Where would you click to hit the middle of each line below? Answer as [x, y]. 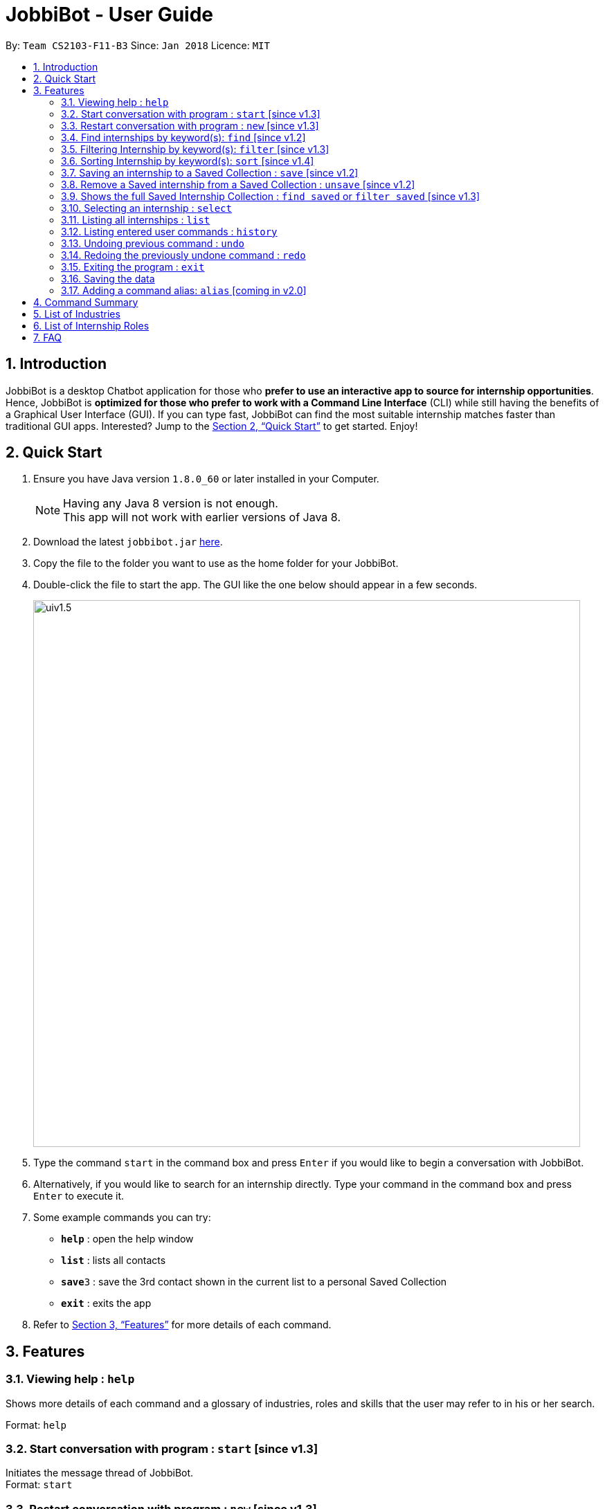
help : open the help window [127, 1239]
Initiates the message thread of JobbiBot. [100, 1473]
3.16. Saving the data [108, 278]
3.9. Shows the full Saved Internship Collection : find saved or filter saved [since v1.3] [271, 196]
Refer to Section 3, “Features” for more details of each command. [182, 1325]
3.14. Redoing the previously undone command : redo [183, 255]
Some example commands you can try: [122, 1218]
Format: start [39, 1485]
